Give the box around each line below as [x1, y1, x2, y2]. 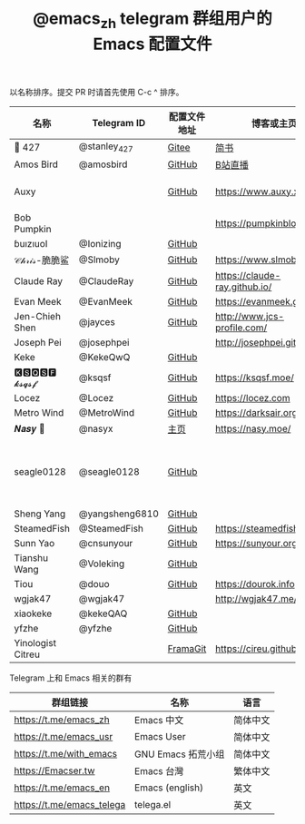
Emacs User [134, 730, 186, 742]
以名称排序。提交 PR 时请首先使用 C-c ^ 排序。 [9, 86, 184, 97]
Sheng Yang [14, 507, 66, 520]
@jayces [78, 315, 115, 328]
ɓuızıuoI [14, 237, 48, 250]
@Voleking [78, 557, 125, 570]
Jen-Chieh [14, 309, 62, 322]
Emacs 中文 [134, 713, 184, 726]
